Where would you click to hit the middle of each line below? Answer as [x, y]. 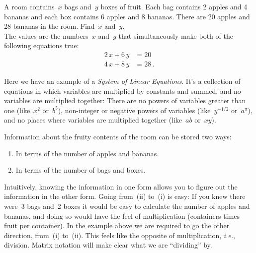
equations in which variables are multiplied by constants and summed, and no [123, 91]
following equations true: [42, 45]
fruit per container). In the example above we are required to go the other [117, 225]
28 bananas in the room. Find [49, 26]
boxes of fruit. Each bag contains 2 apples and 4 [174, 6]
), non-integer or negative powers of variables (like [134, 110]
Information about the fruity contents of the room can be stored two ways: [118, 136]
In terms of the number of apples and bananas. [87, 153]
